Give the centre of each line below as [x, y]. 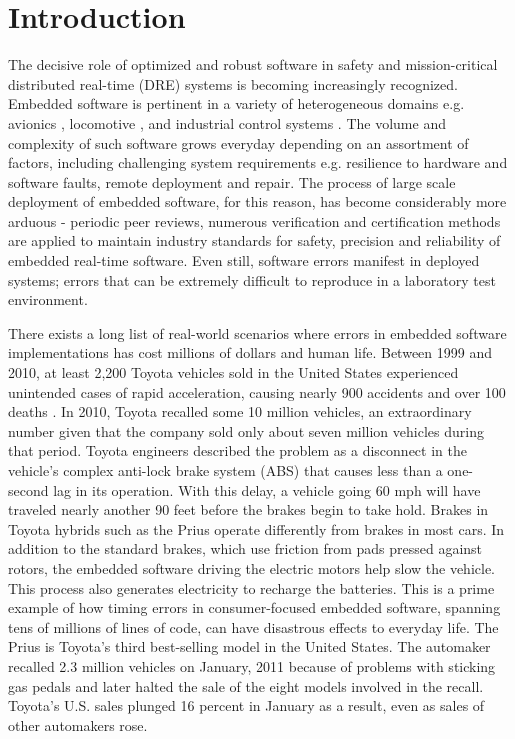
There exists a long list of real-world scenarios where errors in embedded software [257, 332]
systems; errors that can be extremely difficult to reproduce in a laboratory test [252, 279]
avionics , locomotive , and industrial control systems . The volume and [227, 122]
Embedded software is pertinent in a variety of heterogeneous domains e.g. [236, 103]
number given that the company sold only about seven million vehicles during [246, 430]
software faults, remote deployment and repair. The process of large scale [232, 181]
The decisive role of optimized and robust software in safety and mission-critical [253, 64]
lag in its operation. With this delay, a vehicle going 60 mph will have [267, 489]
